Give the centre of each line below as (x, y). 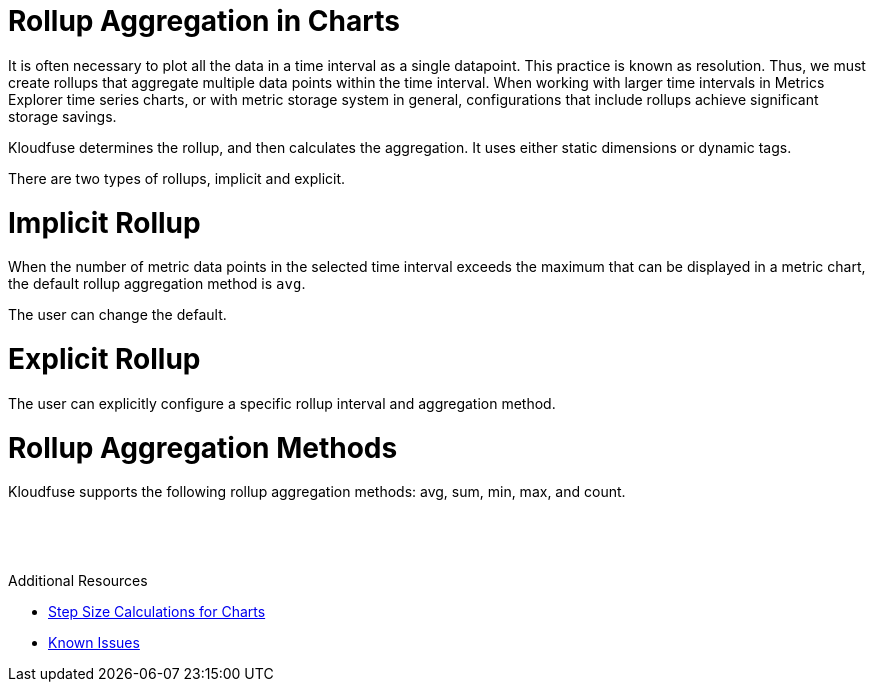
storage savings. (62, 116)
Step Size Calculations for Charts (157, 611)
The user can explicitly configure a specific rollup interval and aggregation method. (282, 403)
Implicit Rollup (104, 222)
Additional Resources (78, 580)
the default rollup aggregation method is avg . (157, 284)
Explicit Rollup (104, 359)
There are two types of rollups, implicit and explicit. (177, 178)
